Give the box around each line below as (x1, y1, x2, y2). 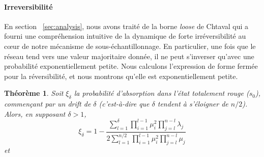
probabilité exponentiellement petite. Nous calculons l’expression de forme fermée (4, 61, 258, 71)
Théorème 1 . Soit (4, 88, 64, 98)
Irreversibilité (4, 1, 53, 12)
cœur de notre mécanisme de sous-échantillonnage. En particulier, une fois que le (4, 40, 256, 51)
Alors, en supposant (4, 108, 66, 119)
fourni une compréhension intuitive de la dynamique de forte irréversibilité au (4, 31, 246, 41)
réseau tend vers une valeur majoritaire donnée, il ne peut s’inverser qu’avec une (4, 50, 254, 61)
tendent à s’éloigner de (157, 98, 228, 109)
